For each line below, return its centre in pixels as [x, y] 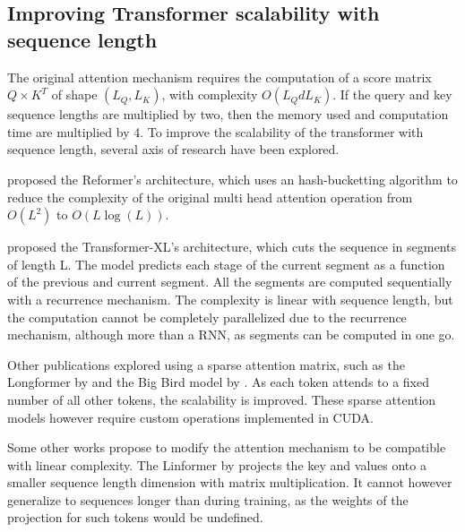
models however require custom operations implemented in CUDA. [190, 417]
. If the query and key [392, 94]
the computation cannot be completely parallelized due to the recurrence [207, 317]
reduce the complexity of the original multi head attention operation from [210, 197]
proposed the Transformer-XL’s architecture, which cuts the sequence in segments [232, 247]
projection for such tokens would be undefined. [135, 517]
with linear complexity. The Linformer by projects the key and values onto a [217, 464]
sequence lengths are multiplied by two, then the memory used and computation [228, 114]
